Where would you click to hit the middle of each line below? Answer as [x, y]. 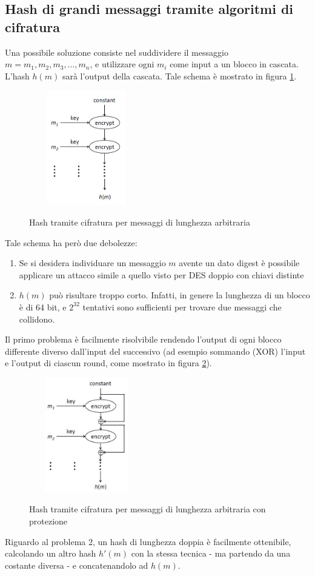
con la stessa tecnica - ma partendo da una [211, 553]
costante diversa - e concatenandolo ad [77, 565]
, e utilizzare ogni [122, 64]
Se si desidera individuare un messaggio [92, 263]
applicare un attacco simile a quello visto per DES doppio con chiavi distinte [161, 274]
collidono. [37, 319]
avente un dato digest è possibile [239, 263]
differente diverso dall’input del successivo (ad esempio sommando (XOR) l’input [155, 351]
